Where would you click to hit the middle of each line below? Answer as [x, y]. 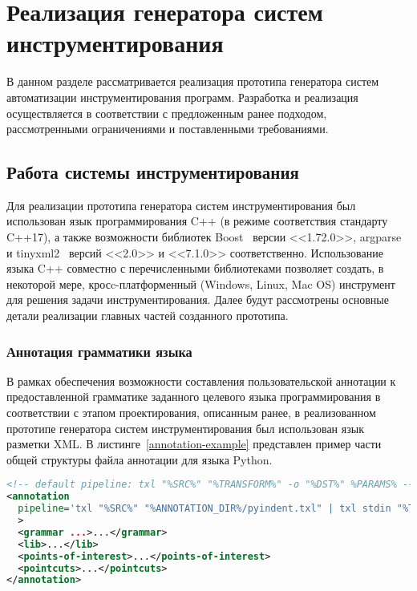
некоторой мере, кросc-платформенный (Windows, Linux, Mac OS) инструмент [201, 283]
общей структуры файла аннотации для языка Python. [140, 459]
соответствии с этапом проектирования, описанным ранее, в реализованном [191, 413]
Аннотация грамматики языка [99, 351]
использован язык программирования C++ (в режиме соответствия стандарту [197, 221]
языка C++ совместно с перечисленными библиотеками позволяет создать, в [195, 268]
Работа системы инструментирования [153, 172]
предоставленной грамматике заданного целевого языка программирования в [194, 397]
